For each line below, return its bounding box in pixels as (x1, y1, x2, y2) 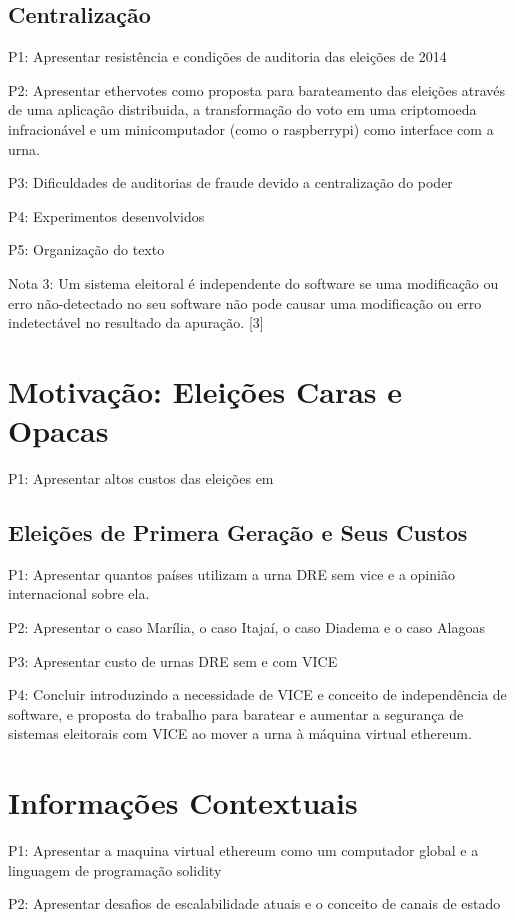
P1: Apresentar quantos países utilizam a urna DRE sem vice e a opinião (8, 563, 455, 584)
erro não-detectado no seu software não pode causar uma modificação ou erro (8, 292, 482, 313)
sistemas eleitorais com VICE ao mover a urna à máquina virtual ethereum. (8, 723, 472, 744)
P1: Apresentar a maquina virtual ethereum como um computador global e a (8, 840, 479, 861)
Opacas (8, 410, 109, 451)
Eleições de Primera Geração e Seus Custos (8, 517, 468, 548)
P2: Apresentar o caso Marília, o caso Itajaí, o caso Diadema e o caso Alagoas (8, 617, 485, 638)
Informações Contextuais (8, 782, 358, 823)
